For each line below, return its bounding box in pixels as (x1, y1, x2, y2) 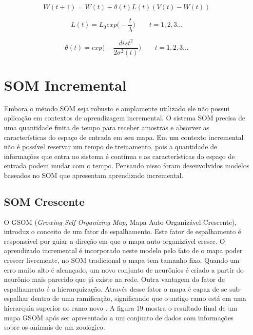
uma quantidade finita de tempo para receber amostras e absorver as (4, 122, 210, 132)
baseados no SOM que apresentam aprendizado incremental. (4, 170, 184, 180)
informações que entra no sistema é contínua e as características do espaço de (4, 151, 235, 161)
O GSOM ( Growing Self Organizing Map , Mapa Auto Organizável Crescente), (4, 217, 237, 227)
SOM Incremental (4, 75, 127, 95)
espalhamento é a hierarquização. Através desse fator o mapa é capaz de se (4, 283, 227, 294)
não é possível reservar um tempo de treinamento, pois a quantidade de (4, 141, 217, 152)
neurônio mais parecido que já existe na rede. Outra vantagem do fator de (4, 274, 225, 284)
